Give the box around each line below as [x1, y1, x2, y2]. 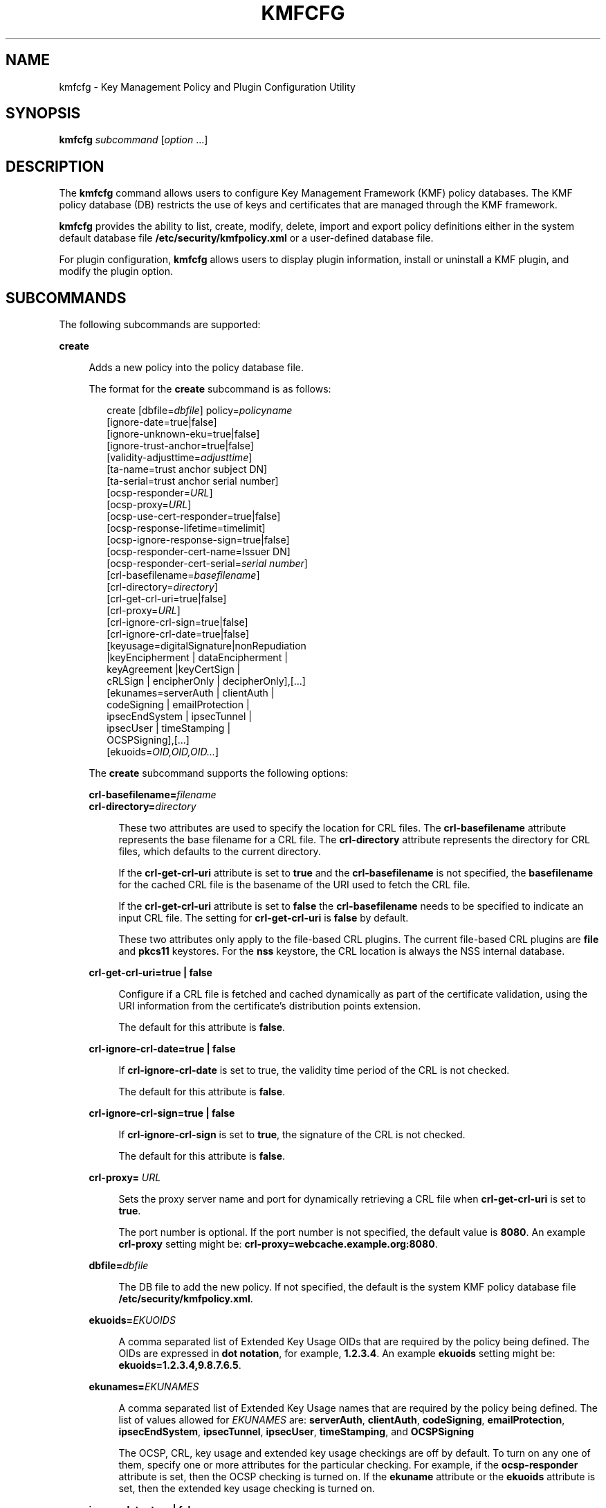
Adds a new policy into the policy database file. [89, 361, 304, 374]
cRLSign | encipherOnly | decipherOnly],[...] [107, 675, 306, 688]
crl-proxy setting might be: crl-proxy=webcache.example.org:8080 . [118, 1238, 438, 1250]
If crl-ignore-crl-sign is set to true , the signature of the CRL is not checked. [118, 1129, 466, 1141]
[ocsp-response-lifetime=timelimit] [107, 522, 266, 535]
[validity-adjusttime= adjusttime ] [107, 451, 252, 464]
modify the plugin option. [59, 265, 174, 278]
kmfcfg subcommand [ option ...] [59, 134, 208, 146]
